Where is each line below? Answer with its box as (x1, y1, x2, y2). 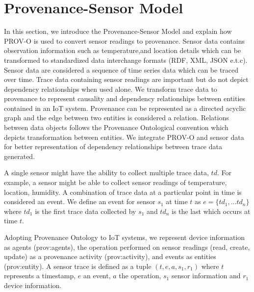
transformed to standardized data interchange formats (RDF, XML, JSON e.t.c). (4, 54, 248, 65)
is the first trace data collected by (35, 206, 136, 216)
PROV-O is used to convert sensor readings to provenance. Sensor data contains (4, 35, 245, 46)
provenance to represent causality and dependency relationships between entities (4, 93, 246, 104)
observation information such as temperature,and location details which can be (4, 45, 241, 55)
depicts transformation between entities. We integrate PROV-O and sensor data (4, 132, 244, 142)
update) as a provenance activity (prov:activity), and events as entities (4, 251, 216, 262)
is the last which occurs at (172, 206, 251, 216)
